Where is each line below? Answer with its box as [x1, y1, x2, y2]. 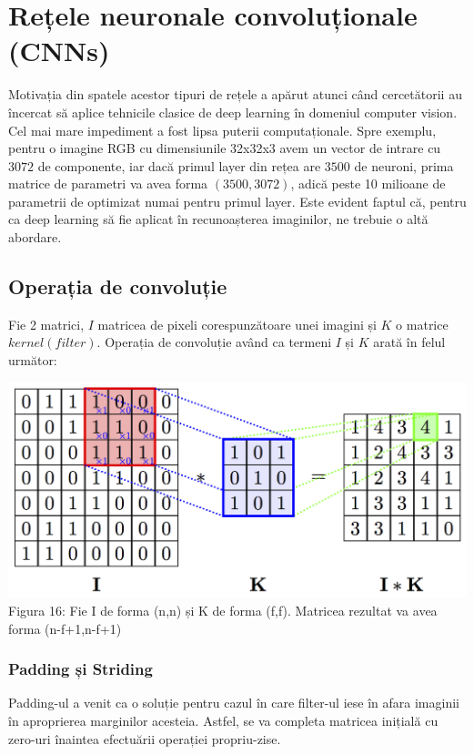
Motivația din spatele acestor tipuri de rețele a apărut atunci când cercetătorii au [8, 85, 462, 104]
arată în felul [373, 332, 446, 352]
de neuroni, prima [354, 156, 454, 175]
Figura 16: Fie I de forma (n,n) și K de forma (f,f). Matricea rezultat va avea [8, 600, 438, 619]
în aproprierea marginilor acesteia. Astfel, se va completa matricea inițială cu [8, 710, 439, 729]
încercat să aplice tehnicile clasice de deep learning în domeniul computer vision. [8, 102, 458, 121]
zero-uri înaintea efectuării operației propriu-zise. [8, 729, 281, 748]
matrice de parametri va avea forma [8, 174, 208, 193]
